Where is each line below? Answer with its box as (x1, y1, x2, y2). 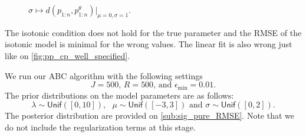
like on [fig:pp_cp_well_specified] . (5, 49, 130, 61)
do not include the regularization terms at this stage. (5, 120, 196, 133)
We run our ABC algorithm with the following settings (5, 69, 203, 81)
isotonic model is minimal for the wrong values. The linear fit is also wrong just (5, 38, 292, 50)
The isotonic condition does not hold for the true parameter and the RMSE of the (5, 26, 302, 38)
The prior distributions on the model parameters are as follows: (5, 89, 234, 101)
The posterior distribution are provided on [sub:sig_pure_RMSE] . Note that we (5, 109, 295, 122)
